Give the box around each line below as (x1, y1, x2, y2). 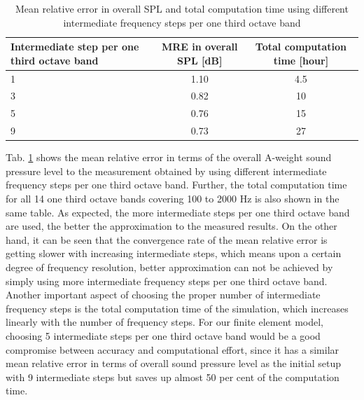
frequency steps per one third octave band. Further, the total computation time (6, 177, 347, 192)
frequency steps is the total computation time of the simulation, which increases (6, 301, 349, 315)
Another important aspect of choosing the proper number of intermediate (6, 287, 321, 302)
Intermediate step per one (10, 39, 139, 54)
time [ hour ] (273, 53, 329, 67)
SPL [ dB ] (177, 53, 223, 67)
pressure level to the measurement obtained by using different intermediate (6, 163, 327, 178)
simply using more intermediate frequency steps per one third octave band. (6, 273, 328, 288)
